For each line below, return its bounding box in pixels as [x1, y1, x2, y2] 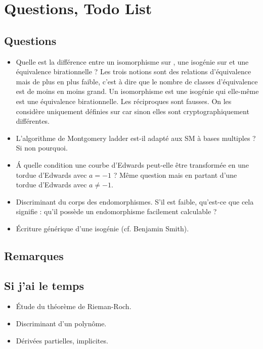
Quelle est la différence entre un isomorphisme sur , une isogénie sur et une [16, 56, 249, 67]
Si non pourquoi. [16, 142, 68, 153]
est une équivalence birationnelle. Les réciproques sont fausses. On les [16, 95, 232, 106]
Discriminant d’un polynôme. [16, 318, 107, 329]
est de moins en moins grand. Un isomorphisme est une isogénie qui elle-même [16, 86, 259, 96]
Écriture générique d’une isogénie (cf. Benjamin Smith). [16, 223, 189, 233]
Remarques [4, 247, 64, 263]
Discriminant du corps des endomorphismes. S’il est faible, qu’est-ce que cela [16, 196, 254, 207]
